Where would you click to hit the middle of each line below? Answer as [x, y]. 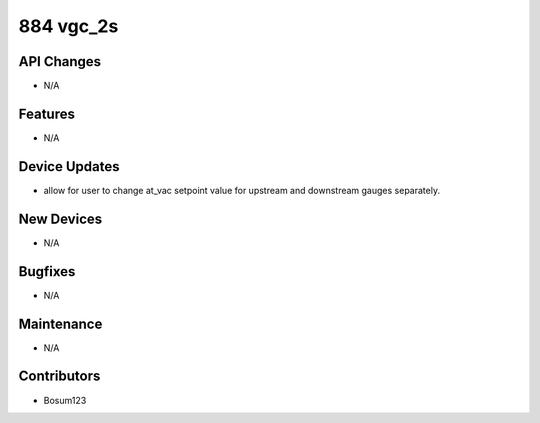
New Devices [60, 218]
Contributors [59, 376]
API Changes [60, 61]
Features [46, 113]
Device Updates [69, 166]
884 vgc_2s [68, 26]
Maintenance [60, 323]
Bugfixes [47, 271]
